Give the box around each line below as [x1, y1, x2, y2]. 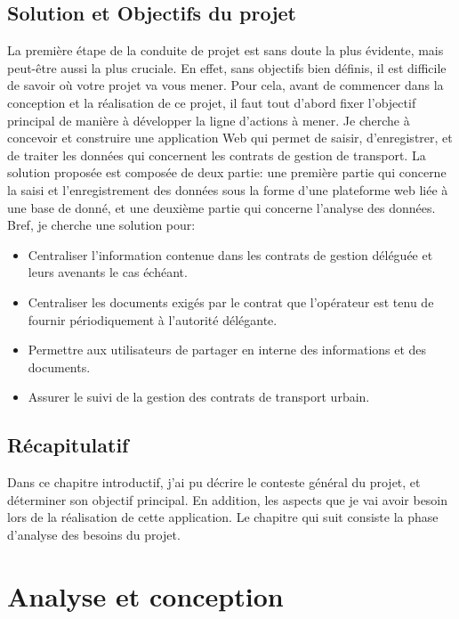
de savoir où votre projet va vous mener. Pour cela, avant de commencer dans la [7, 76, 444, 94]
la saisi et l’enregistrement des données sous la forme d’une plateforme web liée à [7, 180, 448, 199]
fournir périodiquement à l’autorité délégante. [28, 310, 278, 329]
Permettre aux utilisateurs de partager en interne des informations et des [28, 340, 427, 359]
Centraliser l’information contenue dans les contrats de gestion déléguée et [28, 245, 433, 264]
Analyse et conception [7, 577, 284, 614]
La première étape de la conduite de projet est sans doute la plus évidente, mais [7, 41, 444, 60]
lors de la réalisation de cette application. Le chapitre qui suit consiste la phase [7, 508, 439, 526]
